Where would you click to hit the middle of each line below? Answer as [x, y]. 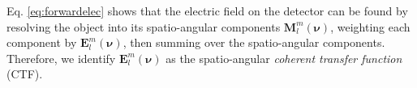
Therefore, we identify [61, 58]
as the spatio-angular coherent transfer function [284, 58]
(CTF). [25, 74]
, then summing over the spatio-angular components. [254, 42]
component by [42, 42]
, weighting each [370, 26]
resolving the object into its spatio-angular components [144, 26]
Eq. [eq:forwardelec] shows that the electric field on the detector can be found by [207, 10]
